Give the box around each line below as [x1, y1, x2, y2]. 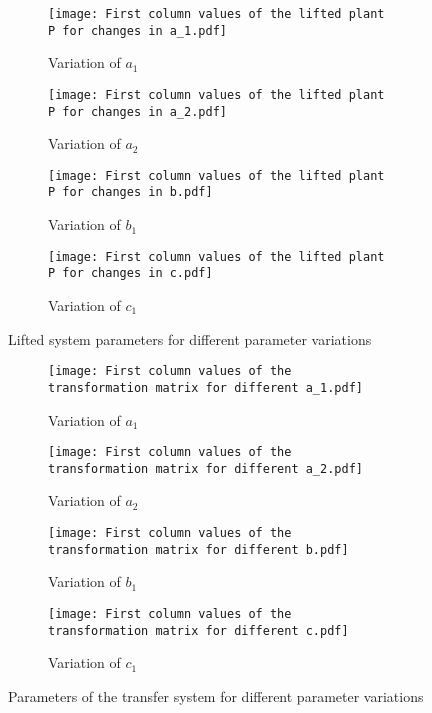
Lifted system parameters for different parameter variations [8, 328, 372, 349]
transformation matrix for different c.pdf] [48, 623, 349, 638]
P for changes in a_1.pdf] [48, 23, 227, 38]
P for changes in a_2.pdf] [48, 104, 227, 119]
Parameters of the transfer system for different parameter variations [8, 685, 424, 706]
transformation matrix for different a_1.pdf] [48, 380, 363, 395]
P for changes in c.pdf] [48, 266, 213, 281]
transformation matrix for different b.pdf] [48, 542, 349, 557]
